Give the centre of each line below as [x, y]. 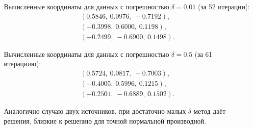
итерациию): [23, 64]
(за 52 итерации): [224, 6]
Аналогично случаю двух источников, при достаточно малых [95, 111]
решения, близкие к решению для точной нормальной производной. [105, 120]
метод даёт [209, 111]
